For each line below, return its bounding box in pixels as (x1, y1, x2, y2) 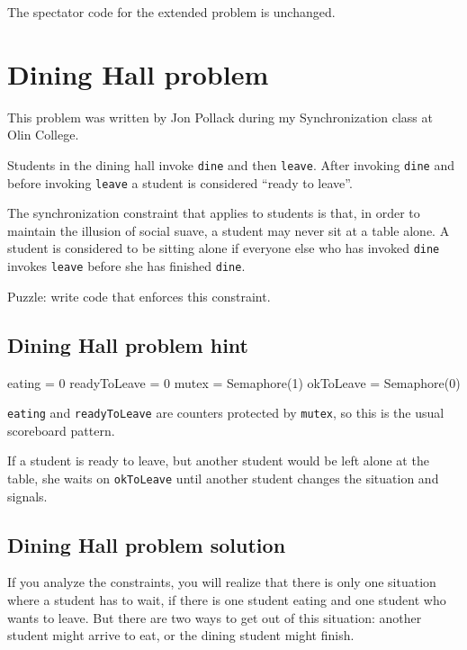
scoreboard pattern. (7, 420, 115, 439)
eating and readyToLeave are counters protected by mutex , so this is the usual (7, 403, 445, 422)
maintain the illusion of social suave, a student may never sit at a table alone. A (7, 221, 450, 239)
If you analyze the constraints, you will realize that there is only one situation (7, 573, 436, 591)
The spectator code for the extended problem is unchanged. (7, 3, 336, 21)
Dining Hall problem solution (7, 530, 286, 558)
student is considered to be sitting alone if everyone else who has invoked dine (7, 239, 440, 257)
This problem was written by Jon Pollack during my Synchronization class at (7, 107, 433, 126)
